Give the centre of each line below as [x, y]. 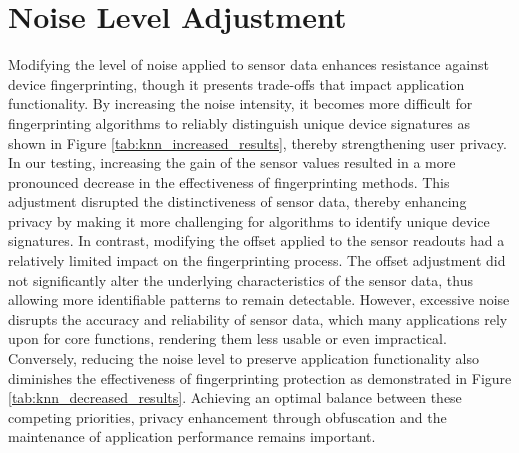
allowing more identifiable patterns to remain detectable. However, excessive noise [259, 299]
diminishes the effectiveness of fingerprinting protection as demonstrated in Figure [260, 377]
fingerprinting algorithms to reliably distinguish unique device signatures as [239, 122]
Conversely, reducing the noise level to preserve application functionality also [244, 358]
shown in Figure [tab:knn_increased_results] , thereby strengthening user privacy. [257, 142]
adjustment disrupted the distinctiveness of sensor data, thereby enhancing [237, 201]
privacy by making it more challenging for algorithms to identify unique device [249, 220]
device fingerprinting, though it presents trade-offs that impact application [236, 83]
